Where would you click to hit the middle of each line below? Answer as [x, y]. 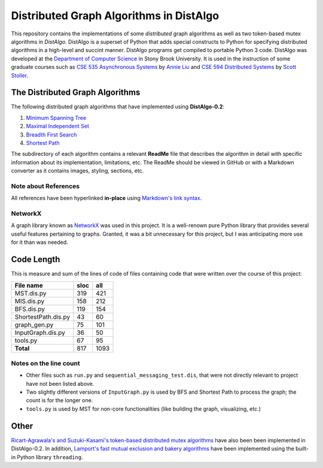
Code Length [36, 260]
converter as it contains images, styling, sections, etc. [77, 171]
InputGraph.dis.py [40, 333]
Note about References [45, 186]
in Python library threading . [47, 457]
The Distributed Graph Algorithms [76, 93]
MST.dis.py [31, 293]
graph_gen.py [34, 325]
